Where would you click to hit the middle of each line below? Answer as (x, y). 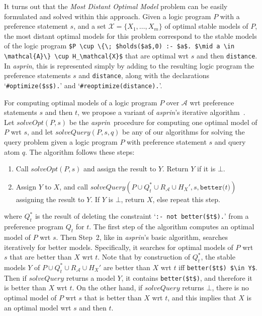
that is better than (113, 297)
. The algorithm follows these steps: (80, 151)
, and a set (90, 26)
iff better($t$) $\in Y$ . (218, 267)
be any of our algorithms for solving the (184, 132)
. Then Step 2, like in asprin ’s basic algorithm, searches (142, 237)
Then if (15, 277)
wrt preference (212, 102)
